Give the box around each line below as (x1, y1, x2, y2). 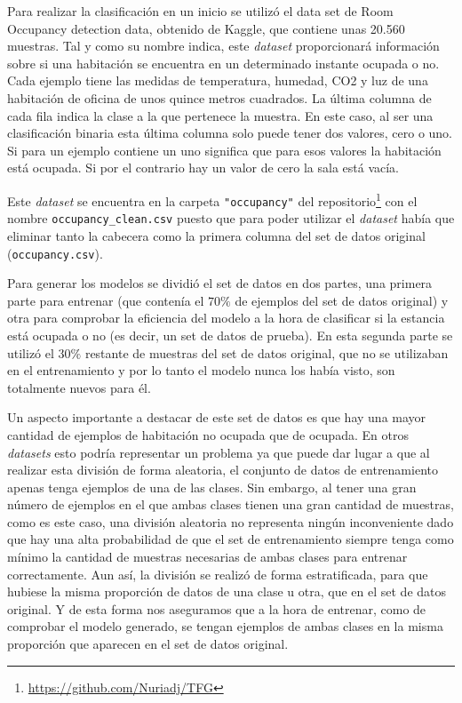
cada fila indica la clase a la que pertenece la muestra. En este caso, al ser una (7, 106, 434, 124)
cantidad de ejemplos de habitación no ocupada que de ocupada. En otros (7, 425, 409, 443)
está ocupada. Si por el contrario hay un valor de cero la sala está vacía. (7, 158, 400, 177)
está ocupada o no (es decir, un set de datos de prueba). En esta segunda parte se (7, 325, 453, 344)
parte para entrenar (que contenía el (7, 291, 204, 309)
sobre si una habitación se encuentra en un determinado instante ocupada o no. (7, 53, 440, 72)
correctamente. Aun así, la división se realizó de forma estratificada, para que (7, 564, 428, 583)
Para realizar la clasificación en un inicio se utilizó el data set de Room (7, 2, 394, 20)
